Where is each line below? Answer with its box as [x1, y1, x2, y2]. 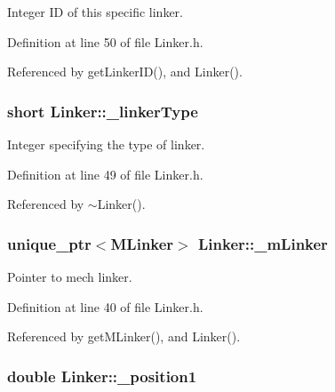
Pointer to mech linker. [7, 268, 132, 285]
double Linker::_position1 [7, 364, 197, 387]
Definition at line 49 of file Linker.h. [7, 164, 203, 183]
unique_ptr [7, 232, 92, 254]
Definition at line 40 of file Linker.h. [7, 297, 203, 316]
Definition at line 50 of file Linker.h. [7, 32, 203, 51]
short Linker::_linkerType [7, 100, 198, 122]
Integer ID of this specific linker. [7, 3, 183, 20]
